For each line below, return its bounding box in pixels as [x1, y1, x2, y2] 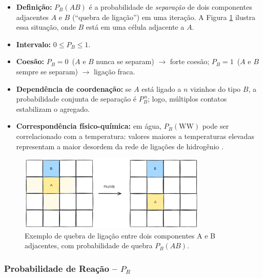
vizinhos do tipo [190, 83, 241, 94]
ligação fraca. [93, 66, 135, 76]
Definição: [16, 2, 52, 12]
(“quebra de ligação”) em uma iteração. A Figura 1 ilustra [72, 11, 255, 22]
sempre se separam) [16, 66, 78, 76]
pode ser [202, 121, 229, 131]
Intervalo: [16, 38, 51, 49]
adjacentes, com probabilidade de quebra [25, 240, 153, 251]
